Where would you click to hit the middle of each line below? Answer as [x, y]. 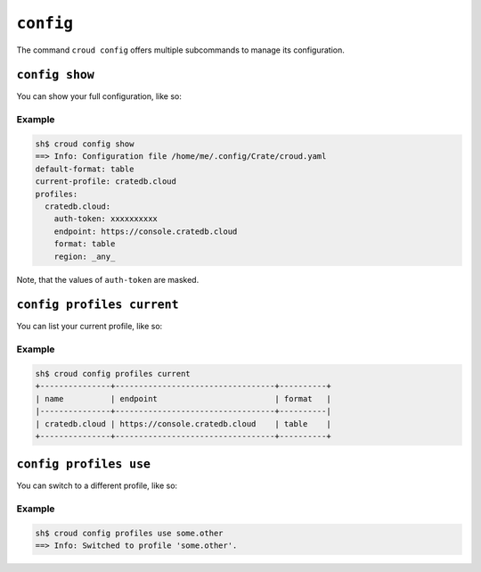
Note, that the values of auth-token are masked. [108, 279]
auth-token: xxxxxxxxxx [106, 219]
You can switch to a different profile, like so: [97, 485]
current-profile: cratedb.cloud [106, 182]
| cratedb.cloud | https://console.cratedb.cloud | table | [183, 423]
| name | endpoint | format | [183, 398]
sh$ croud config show [85, 144]
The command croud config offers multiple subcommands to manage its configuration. [180, 50]
